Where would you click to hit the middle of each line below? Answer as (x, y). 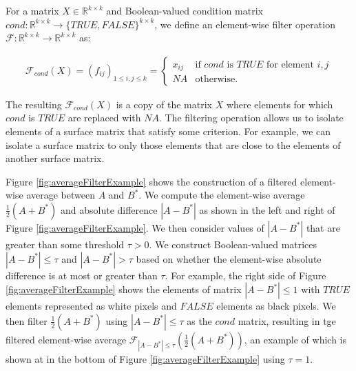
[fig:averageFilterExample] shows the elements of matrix (124, 289)
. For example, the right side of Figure (245, 275)
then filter (27, 320)
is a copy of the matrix (164, 104)
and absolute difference (109, 209)
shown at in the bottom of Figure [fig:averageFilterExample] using (145, 358)
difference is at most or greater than (82, 275)
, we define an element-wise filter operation (245, 24)
